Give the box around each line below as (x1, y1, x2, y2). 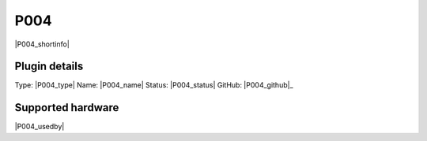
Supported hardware (14, 101, 119, 114)
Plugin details (14, 60, 84, 73)
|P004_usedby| (14, 122, 65, 132)
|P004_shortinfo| (14, 39, 70, 49)
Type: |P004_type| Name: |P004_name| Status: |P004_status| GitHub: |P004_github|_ (14, 80, 293, 90)
